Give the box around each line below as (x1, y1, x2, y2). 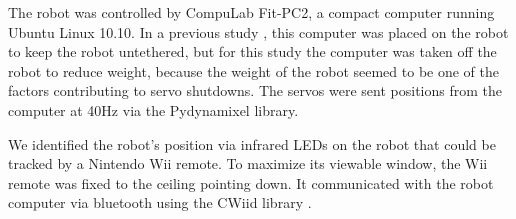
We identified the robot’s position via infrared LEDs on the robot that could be (8, 133, 496, 154)
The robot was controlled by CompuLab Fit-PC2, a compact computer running (8, 2, 495, 22)
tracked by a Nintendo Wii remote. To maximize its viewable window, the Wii (8, 153, 488, 174)
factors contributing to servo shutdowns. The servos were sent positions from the (8, 80, 503, 101)
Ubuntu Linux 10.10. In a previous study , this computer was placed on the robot (8, 21, 509, 42)
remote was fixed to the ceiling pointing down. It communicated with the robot (8, 172, 494, 193)
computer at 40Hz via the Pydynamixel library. (8, 99, 299, 120)
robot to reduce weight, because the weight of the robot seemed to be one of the (8, 60, 499, 81)
